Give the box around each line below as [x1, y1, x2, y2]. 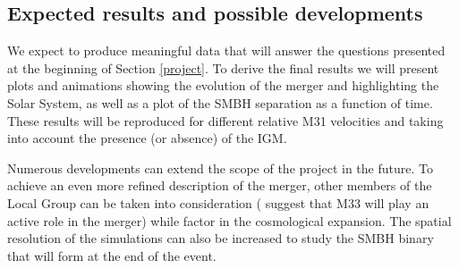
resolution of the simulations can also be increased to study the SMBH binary [7, 229, 434, 247]
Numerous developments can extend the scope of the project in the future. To [7, 158, 433, 177]
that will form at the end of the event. [7, 246, 217, 264]
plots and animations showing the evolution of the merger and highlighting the [7, 76, 439, 95]
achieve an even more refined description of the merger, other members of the [7, 176, 432, 195]
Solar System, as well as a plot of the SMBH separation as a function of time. [7, 93, 433, 112]
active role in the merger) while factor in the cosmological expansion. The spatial [7, 211, 452, 230]
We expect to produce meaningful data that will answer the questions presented [7, 41, 446, 60]
